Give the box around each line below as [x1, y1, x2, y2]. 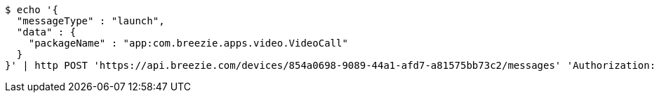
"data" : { [16, 26, 76, 38]
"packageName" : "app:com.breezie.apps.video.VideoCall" [28, 38, 348, 49]
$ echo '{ [5, 4, 58, 15]
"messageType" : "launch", [16, 15, 165, 26]
